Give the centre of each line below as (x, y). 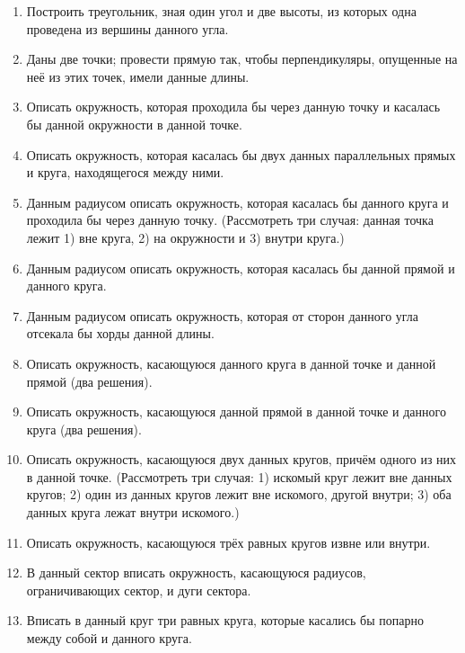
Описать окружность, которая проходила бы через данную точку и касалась (233, 107)
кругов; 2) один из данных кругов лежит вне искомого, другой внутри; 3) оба (239, 494)
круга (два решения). (84, 429)
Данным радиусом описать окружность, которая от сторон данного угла (223, 315)
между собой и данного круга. (109, 638)
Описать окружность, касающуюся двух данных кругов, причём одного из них (241, 459)
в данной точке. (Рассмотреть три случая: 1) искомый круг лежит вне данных (239, 476)
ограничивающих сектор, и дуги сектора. (139, 590)
